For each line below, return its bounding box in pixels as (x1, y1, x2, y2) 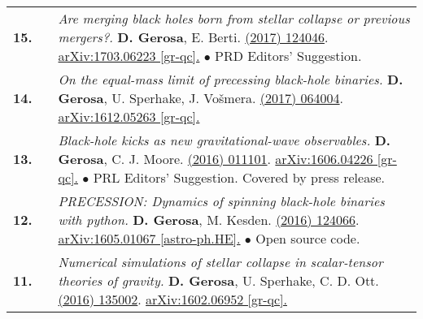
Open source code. (255, 229, 360, 248)
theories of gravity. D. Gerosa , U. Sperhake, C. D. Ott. (58, 271, 379, 290)
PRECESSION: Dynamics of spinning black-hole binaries (58, 192, 385, 210)
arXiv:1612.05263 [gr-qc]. (58, 107, 200, 126)
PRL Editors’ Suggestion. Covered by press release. (93, 168, 386, 187)
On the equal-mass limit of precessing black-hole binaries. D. (58, 70, 403, 88)
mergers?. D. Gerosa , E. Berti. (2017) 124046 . (58, 28, 329, 46)
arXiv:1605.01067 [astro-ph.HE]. (58, 229, 241, 248)
